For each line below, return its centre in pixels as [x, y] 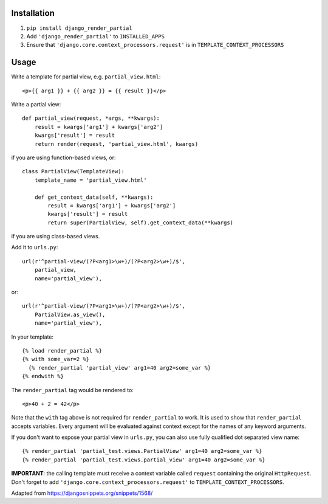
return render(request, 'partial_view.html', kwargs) [116, 144]
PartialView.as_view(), [70, 314]
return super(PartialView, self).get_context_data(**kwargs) [141, 223]
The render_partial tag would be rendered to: [72, 390]
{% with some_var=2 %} [56, 359]
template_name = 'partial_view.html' [91, 180]
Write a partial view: [36, 104]
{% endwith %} [43, 376]
